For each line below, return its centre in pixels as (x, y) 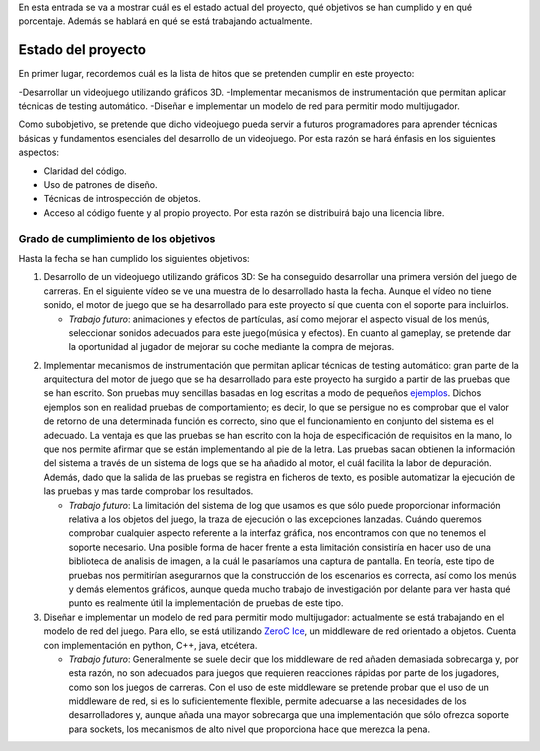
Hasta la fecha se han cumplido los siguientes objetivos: (134, 258)
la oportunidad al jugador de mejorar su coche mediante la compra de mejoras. (231, 347)
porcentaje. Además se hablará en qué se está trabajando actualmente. (165, 21)
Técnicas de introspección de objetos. (122, 199)
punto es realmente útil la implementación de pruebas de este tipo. (206, 603)
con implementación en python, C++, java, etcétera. (150, 645)
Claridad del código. (85, 171)
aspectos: (39, 152)
